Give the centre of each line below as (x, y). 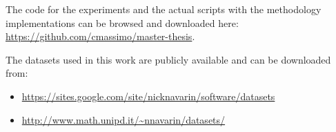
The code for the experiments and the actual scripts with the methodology (164, 9)
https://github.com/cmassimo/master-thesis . (100, 36)
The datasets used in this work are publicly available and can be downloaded (168, 59)
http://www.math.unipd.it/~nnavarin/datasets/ (123, 119)
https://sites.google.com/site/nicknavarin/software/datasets (148, 96)
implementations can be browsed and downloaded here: (122, 22)
